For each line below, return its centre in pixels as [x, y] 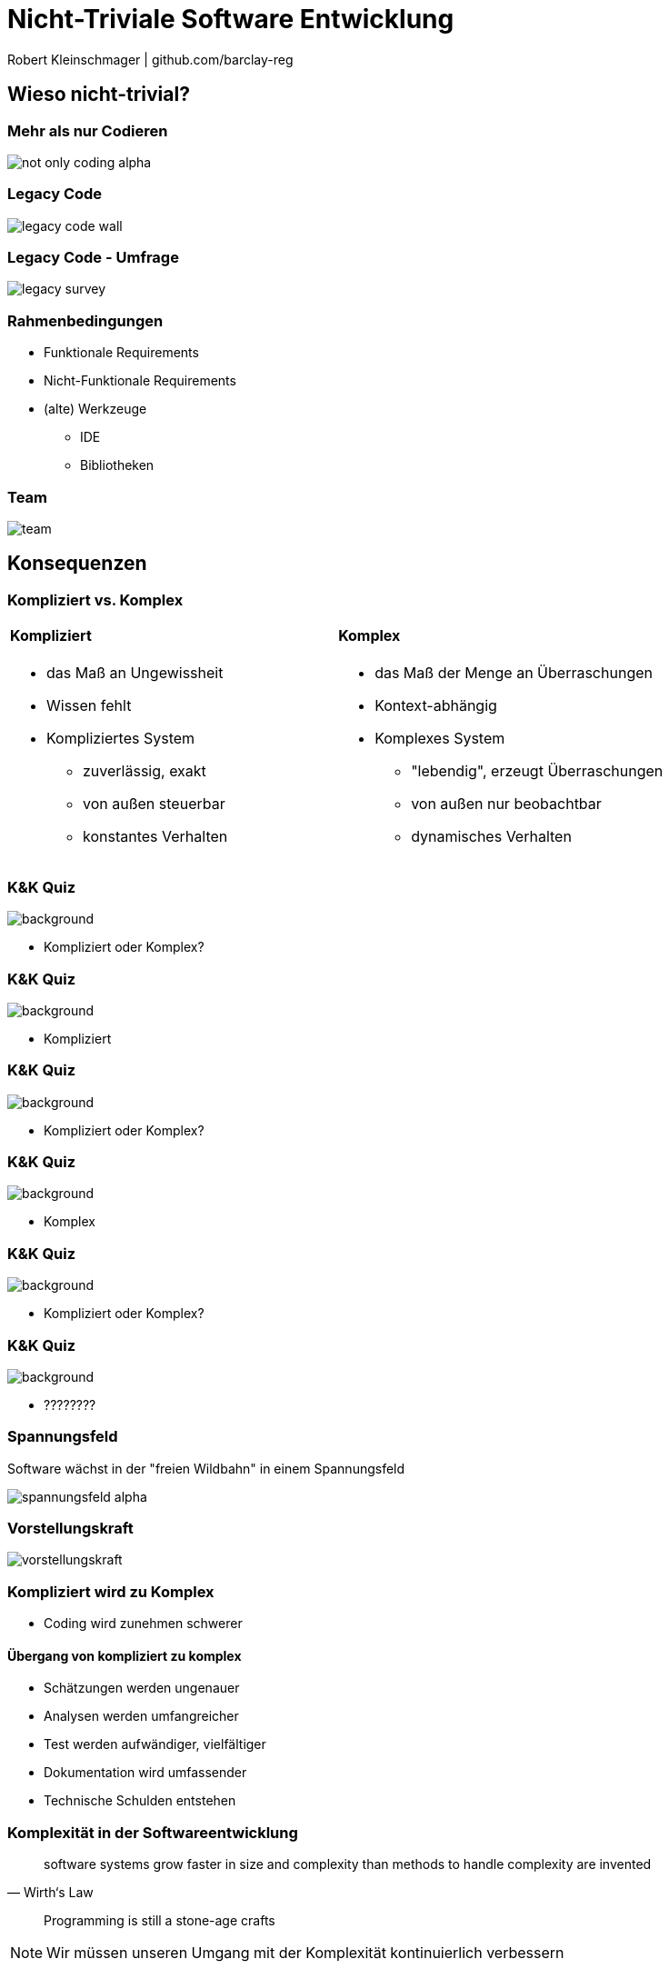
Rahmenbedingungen [85, 320]
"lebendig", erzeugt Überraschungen [537, 771]
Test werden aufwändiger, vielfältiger [155, 1744]
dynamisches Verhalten [491, 837]
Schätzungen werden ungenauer [142, 1688]
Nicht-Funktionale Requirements [140, 381]
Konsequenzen [77, 564]
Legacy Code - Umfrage [93, 258]
